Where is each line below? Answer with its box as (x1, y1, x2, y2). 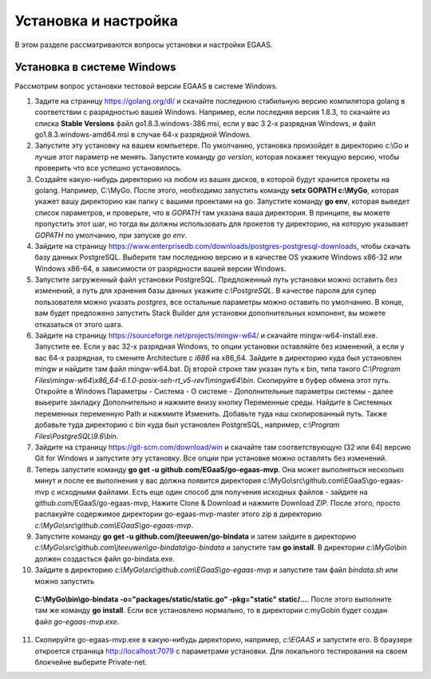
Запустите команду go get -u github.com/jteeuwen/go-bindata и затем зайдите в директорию (34, 531, 357, 542)
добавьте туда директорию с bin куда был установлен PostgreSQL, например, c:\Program (34, 420, 340, 430)
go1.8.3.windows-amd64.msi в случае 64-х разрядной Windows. (34, 130, 251, 140)
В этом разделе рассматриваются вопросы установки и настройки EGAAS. (14, 40, 273, 49)
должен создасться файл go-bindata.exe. (34, 554, 176, 563)
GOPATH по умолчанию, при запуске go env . (34, 230, 188, 239)
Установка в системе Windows (14, 61, 176, 74)
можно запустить (34, 576, 95, 586)
